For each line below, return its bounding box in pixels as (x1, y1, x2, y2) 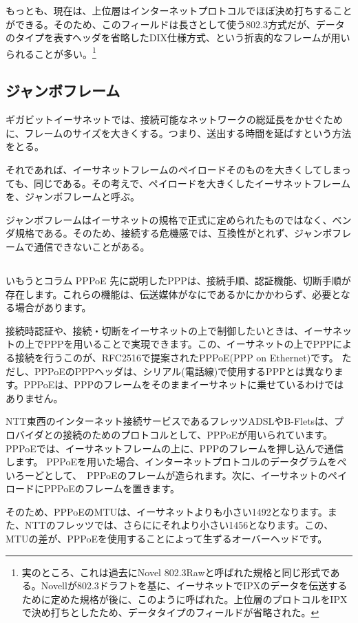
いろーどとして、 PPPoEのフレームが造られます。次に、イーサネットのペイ (6, 467, 348, 482)
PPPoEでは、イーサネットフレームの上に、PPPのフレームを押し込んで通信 (6, 441, 344, 455)
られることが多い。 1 (6, 44, 96, 61)
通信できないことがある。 (34, 239, 150, 253)
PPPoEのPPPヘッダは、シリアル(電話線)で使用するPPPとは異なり (34, 363, 334, 378)
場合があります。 (14, 300, 92, 315)
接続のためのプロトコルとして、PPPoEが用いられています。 (63, 427, 333, 441)
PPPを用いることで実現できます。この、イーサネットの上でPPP (43, 337, 333, 351)
